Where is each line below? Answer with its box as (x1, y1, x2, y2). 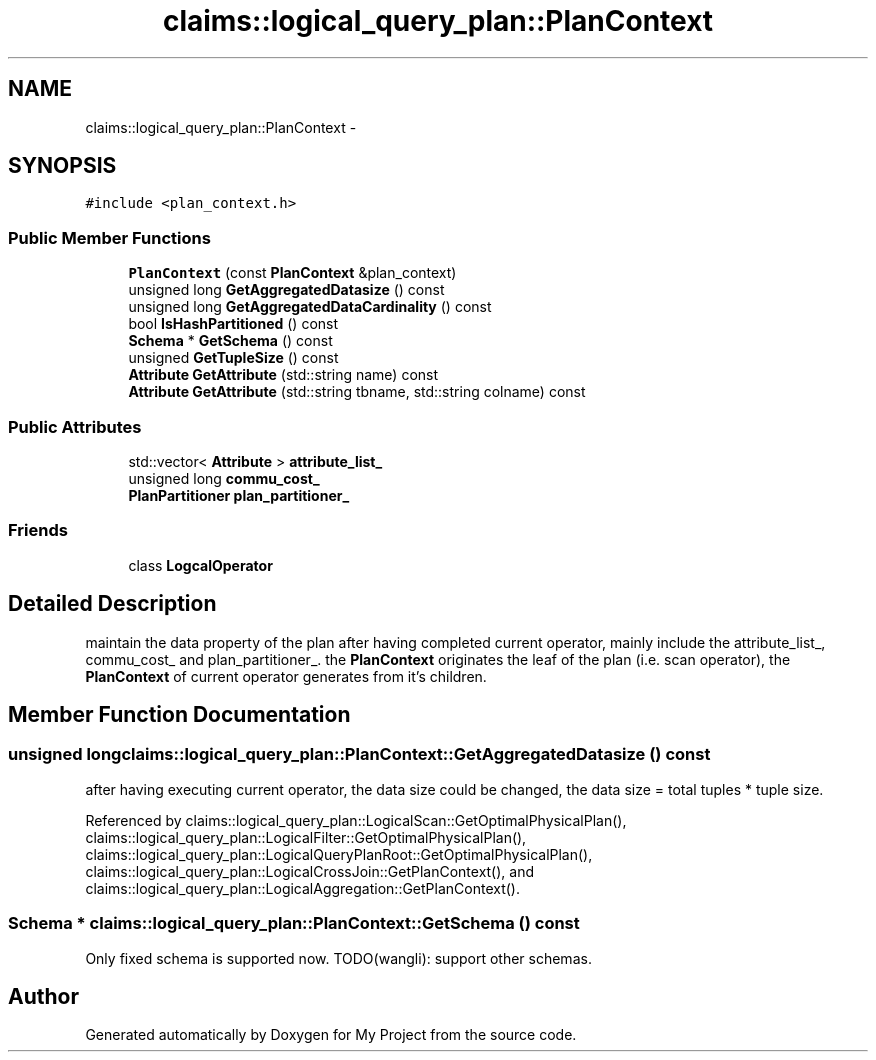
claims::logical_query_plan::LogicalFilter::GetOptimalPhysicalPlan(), (85, 828, 527, 846)
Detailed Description (8, 591, 217, 617)
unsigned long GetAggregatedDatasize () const (128, 281, 445, 299)
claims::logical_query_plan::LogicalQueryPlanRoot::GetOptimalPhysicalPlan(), (85, 845, 593, 863)
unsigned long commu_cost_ (128, 469, 320, 487)
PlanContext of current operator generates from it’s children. (85, 667, 487, 685)
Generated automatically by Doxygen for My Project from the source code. (85, 1026, 577, 1044)
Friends (8, 520, 68, 541)
